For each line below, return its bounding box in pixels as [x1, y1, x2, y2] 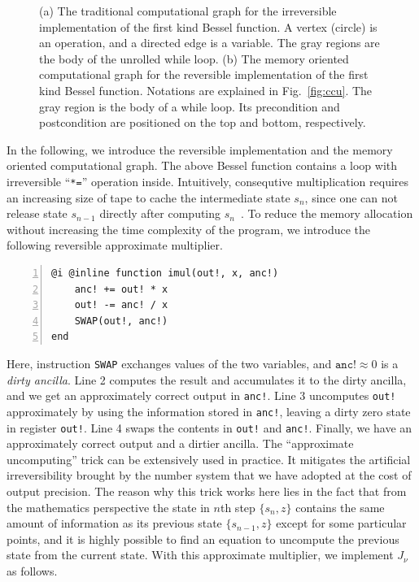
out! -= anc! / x [74, 299, 168, 311]
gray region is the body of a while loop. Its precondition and [39, 98, 340, 115]
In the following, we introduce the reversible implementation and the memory [7, 141, 393, 158]
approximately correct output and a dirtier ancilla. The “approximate [7, 435, 354, 452]
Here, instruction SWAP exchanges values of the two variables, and [7, 354, 332, 371]
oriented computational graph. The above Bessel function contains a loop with [7, 157, 398, 174]
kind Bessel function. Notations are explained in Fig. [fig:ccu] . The [39, 81, 373, 98]
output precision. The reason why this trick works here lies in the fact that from [7, 482, 407, 499]
